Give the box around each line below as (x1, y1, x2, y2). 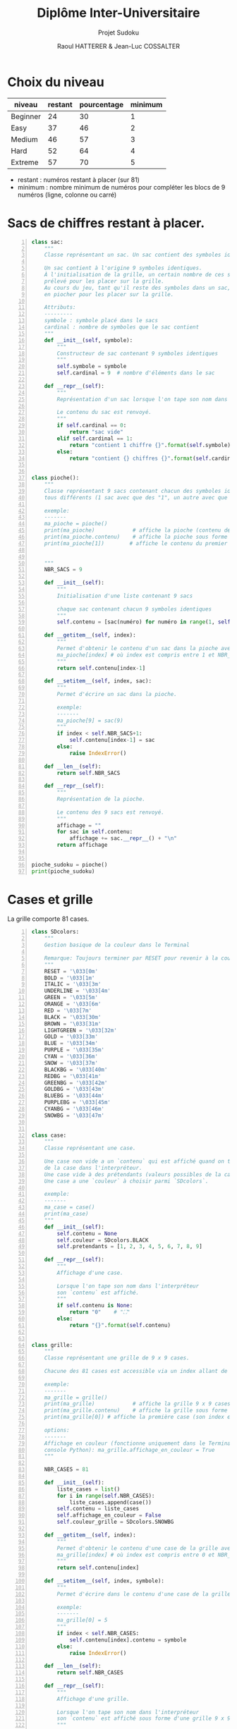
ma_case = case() (44, 1204, 95, 1211)
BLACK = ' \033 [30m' (44, 1013, 102, 1020)
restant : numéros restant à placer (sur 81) (17, 175, 140, 184)
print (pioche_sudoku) (31, 867, 95, 875)
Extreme (11, 157, 39, 167)
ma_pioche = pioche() (44, 520, 108, 527)
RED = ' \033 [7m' (44, 1007, 92, 1014)
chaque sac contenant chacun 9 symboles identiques (56, 605, 212, 613)
